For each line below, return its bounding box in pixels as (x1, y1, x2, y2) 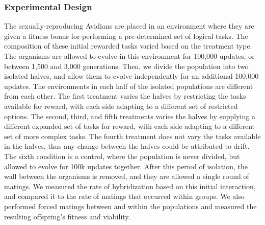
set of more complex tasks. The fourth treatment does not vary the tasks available (4, 130, 261, 141)
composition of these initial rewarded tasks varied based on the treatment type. (4, 40, 252, 51)
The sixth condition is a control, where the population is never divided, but (4, 150, 240, 161)
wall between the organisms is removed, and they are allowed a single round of (4, 171, 249, 182)
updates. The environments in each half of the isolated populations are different (4, 80, 253, 91)
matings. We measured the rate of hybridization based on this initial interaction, (4, 181, 256, 191)
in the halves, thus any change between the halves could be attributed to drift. (4, 141, 250, 151)
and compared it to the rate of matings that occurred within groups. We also (4, 191, 245, 201)
